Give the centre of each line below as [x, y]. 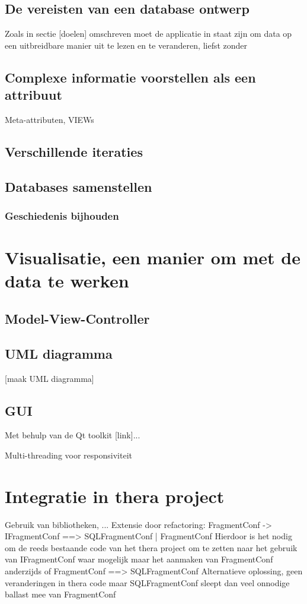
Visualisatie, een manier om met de [153, 257]
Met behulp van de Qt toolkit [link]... [73, 435]
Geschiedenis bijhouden [62, 216]
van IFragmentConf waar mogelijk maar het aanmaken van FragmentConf [139, 559]
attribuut [33, 95]
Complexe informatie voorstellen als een [130, 77]
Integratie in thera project [115, 496]
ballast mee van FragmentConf [60, 594]
